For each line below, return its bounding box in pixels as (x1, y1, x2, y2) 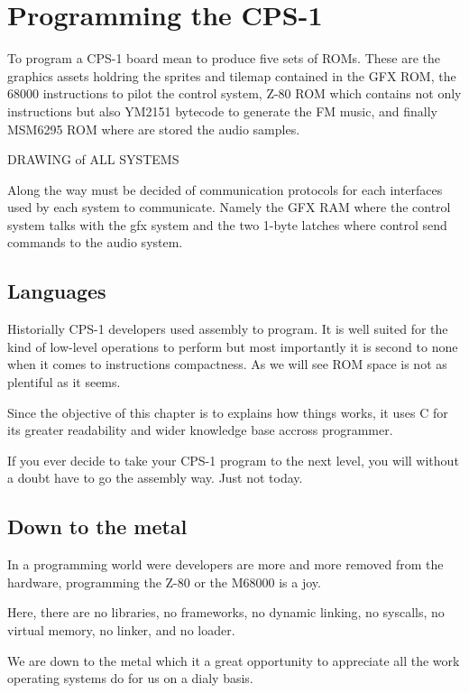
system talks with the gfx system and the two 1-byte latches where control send (7, 215, 447, 234)
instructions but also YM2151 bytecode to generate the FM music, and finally (7, 101, 437, 120)
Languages (7, 277, 106, 305)
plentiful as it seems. (7, 373, 121, 392)
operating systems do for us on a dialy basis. (7, 669, 253, 688)
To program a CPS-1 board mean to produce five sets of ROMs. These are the (7, 49, 440, 68)
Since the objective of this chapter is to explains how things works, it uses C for (7, 402, 448, 421)
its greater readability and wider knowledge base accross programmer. (7, 420, 393, 439)
